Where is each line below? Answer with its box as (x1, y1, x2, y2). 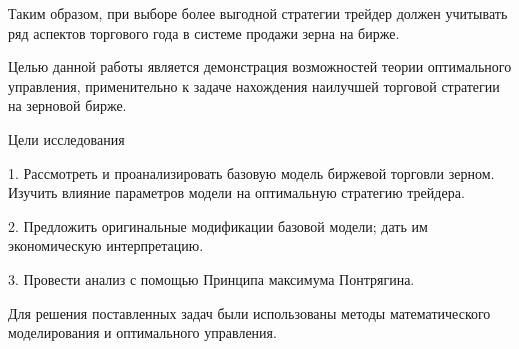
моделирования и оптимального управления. (8, 322, 277, 343)
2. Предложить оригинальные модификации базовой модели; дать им (8, 215, 428, 236)
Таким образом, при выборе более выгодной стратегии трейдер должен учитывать (8, 3, 508, 23)
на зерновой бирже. (8, 95, 127, 116)
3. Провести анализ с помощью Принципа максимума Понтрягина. (8, 268, 415, 289)
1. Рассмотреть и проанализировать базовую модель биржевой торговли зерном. (8, 162, 495, 183)
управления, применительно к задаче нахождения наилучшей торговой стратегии (8, 75, 500, 96)
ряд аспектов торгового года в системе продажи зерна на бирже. (8, 22, 400, 43)
